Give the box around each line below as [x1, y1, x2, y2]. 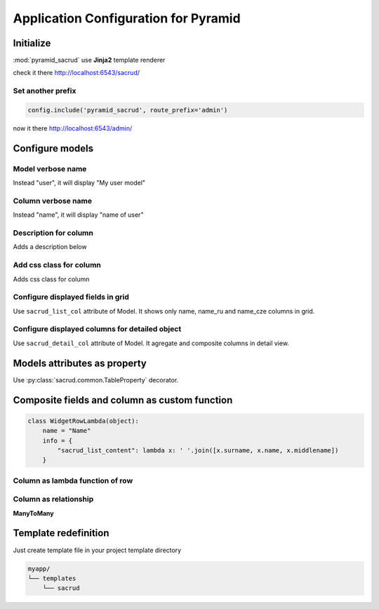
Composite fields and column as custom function [13, 394, 233, 406]
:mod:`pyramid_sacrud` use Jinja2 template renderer [13, 56, 166, 65]
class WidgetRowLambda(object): [27, 417, 140, 424]
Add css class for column [13, 260, 102, 270]
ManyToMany [13, 509, 54, 517]
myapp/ [27, 565, 51, 573]
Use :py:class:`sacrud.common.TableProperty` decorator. [13, 375, 179, 384]
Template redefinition [13, 527, 109, 540]
